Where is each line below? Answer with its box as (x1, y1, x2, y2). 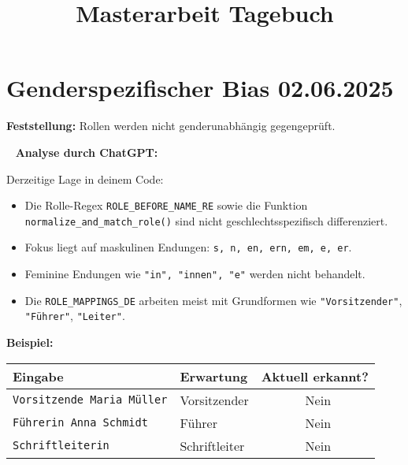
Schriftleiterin (13, 439, 109, 452)
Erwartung (180, 366, 248, 385)
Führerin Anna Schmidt (13, 416, 148, 430)
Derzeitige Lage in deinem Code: (6, 170, 164, 187)
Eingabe (13, 366, 64, 385)
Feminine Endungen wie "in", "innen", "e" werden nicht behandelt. (24, 266, 365, 282)
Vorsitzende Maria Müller (13, 393, 168, 407)
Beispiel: (6, 334, 54, 351)
